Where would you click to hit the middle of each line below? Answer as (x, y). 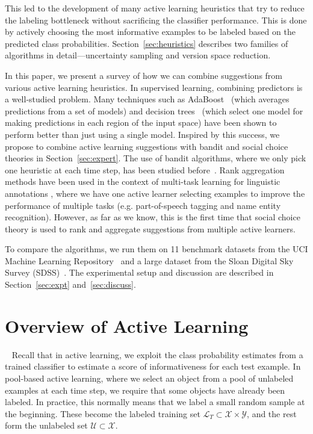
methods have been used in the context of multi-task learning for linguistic (143, 181)
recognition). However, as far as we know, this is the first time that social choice (153, 217)
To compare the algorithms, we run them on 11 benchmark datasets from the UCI (156, 249)
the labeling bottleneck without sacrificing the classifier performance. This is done (156, 20)
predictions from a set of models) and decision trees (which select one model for (154, 110)
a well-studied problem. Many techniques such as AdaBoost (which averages (147, 99)
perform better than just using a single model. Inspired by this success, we (142, 134)
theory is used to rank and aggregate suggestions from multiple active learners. (150, 228)
